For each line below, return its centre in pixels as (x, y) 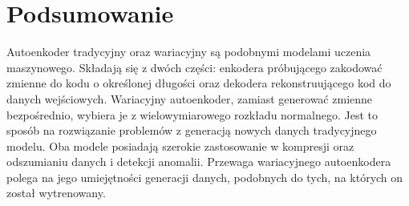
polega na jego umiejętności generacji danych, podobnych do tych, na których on (205, 177)
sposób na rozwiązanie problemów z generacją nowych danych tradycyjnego (192, 130)
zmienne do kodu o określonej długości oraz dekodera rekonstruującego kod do (199, 83)
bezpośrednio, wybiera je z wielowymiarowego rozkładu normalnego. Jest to (192, 114)
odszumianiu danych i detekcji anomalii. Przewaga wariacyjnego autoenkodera (199, 162)
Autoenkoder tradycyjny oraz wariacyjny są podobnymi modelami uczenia (189, 52)
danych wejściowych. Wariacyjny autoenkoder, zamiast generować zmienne (190, 98)
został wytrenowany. (56, 193)
